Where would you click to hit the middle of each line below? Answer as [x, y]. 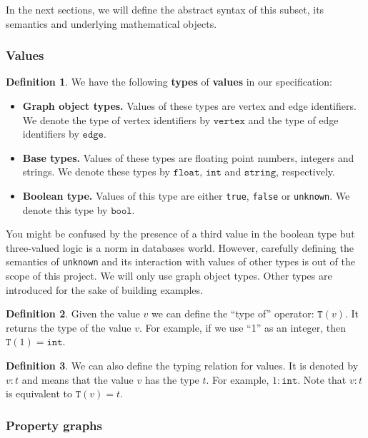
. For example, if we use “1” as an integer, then [243, 327]
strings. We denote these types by [96, 172]
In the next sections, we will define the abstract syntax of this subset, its [165, 9]
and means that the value [78, 379]
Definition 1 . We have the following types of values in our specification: [169, 82]
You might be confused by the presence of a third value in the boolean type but [180, 234]
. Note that [322, 379]
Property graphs [54, 425]
